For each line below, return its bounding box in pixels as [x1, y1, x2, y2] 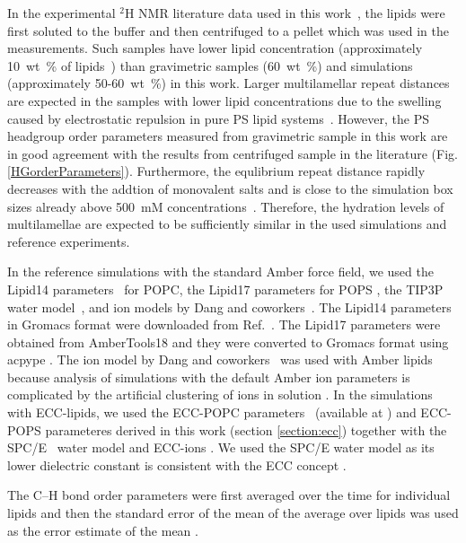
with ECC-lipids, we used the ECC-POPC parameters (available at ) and [7, 403, 417, 422]
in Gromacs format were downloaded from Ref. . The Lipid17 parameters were [7, 315, 441, 334]
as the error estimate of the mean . [7, 521, 198, 539]
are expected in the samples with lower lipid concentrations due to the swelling [7, 91, 442, 109]
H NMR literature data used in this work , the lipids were [124, 4, 445, 22]
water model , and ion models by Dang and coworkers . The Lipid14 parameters [7, 297, 452, 316]
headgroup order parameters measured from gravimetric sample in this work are [7, 127, 448, 145]
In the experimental [7, 4, 116, 22]
